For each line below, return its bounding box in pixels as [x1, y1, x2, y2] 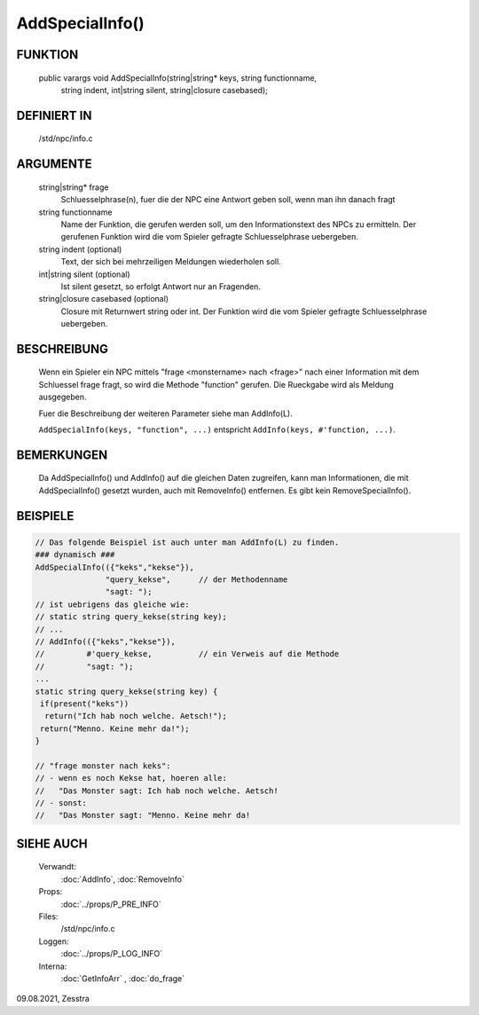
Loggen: [38, 936, 69, 947]
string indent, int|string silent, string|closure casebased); [60, 84, 268, 95]
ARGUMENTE [16, 156, 92, 172]
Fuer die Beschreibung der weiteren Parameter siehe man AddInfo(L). [38, 408, 293, 419]
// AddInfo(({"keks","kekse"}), [35, 636, 177, 647]
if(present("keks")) [40, 698, 130, 709]
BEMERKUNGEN [16, 447, 108, 462]
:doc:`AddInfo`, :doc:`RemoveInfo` [60, 874, 185, 885]
